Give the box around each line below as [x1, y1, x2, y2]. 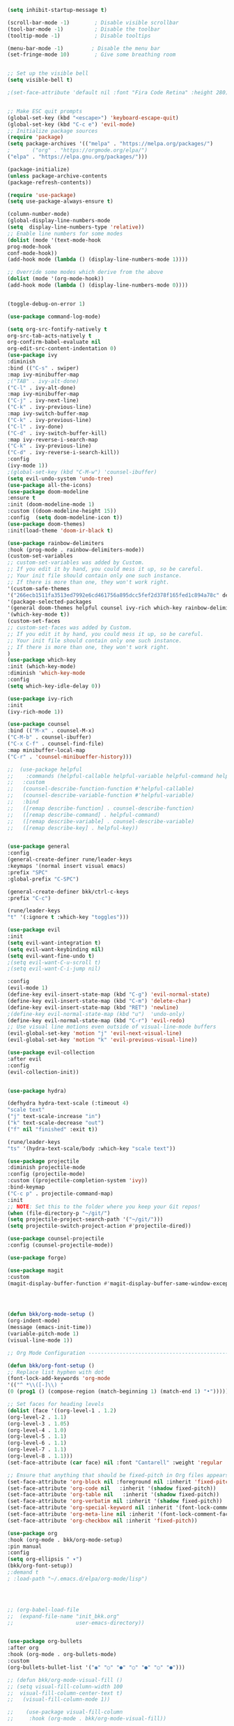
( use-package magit [7, 1267, 64, 1274]
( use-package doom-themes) [7, 521, 86, 528]
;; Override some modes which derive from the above [7, 269, 164, 276]
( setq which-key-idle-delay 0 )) [7, 682, 101, 690]
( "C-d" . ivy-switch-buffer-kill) [7, 430, 108, 437]
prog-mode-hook [7, 243, 52, 250]
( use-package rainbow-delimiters [7, 539, 104, 546]
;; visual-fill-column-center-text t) [7, 1690, 123, 1697]
